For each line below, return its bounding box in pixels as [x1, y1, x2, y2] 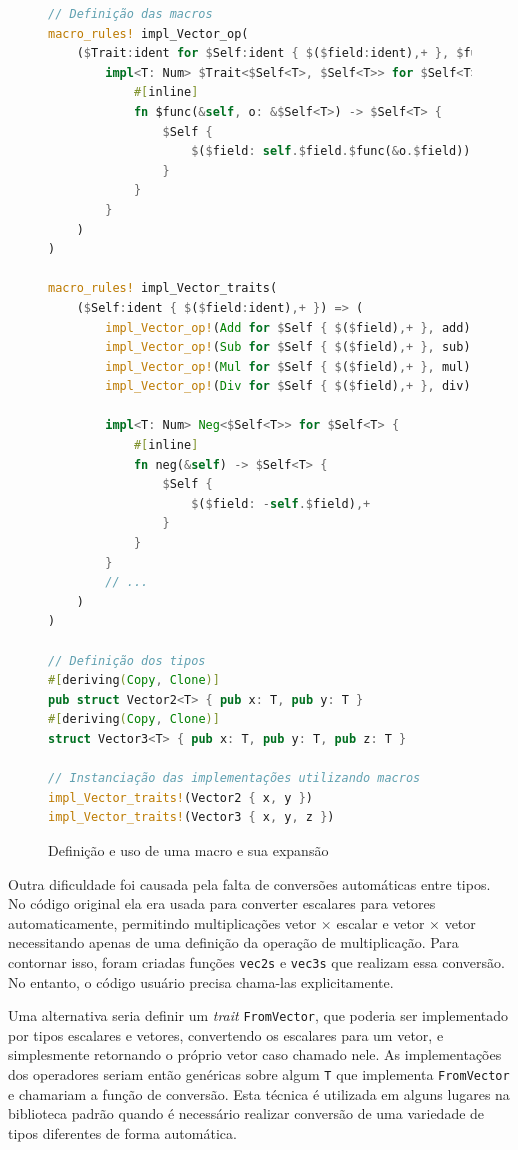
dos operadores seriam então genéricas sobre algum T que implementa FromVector [8, 1064, 510, 1084]
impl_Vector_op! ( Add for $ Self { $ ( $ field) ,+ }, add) [105, 320, 471, 335]
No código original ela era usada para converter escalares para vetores [8, 893, 436, 914]
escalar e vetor [336, 912, 425, 933]
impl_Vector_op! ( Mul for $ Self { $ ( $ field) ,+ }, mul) [105, 359, 471, 374]
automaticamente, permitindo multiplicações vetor [8, 912, 317, 933]
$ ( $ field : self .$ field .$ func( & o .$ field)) [191, 144, 471, 159]
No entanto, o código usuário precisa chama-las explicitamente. [8, 971, 394, 992]
